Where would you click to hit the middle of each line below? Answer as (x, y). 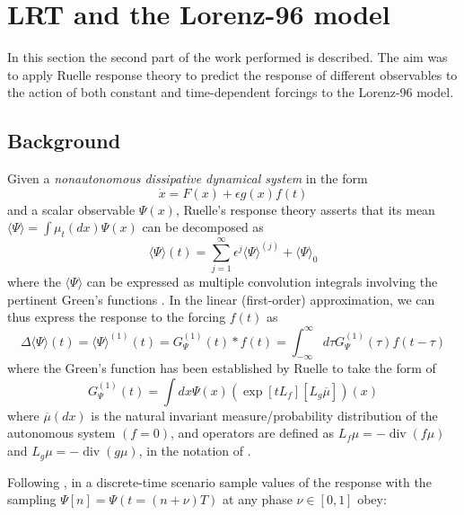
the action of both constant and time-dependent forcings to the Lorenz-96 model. (231, 92)
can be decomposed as (203, 227)
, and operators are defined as (252, 433)
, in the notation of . (195, 451)
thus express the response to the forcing (117, 317)
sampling (32, 499)
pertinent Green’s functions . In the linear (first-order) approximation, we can (221, 299)
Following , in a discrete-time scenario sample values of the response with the (219, 481)
